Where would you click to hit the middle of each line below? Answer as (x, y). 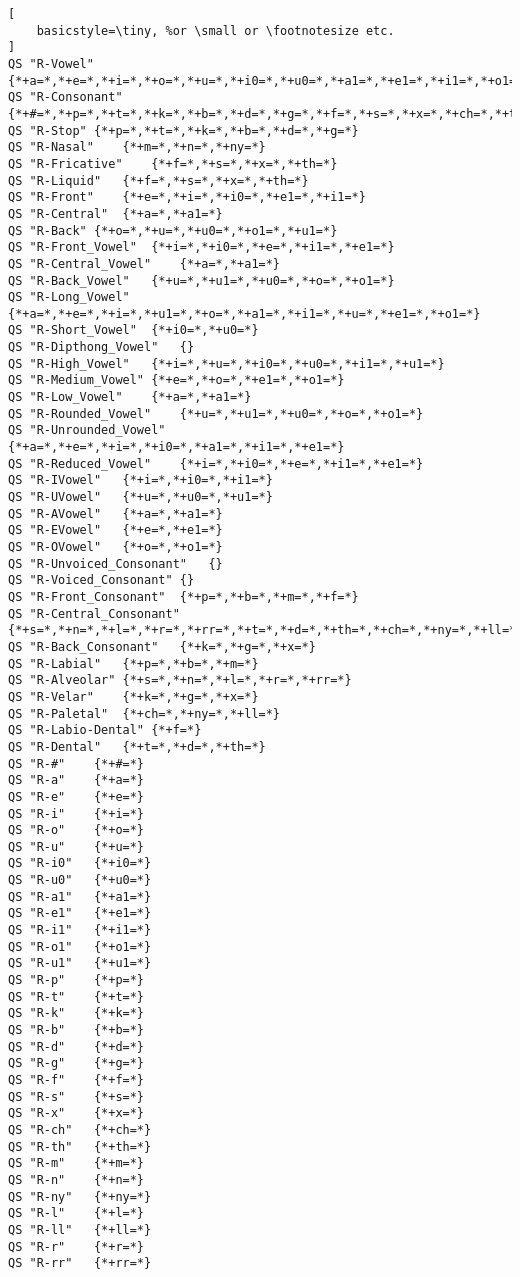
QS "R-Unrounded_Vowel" (87, 430)
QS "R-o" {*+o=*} (76, 830)
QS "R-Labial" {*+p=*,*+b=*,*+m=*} (133, 663)
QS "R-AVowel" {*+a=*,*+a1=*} (115, 513)
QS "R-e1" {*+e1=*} (80, 913)
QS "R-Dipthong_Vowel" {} (101, 347)
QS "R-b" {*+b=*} (76, 1030)
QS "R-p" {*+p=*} (76, 980)
